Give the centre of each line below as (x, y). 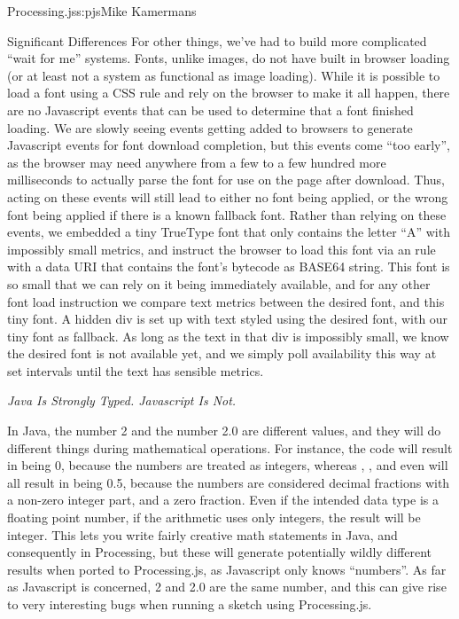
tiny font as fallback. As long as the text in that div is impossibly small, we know (228, 336)
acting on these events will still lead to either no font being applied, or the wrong (228, 196)
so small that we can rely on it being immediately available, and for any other (219, 283)
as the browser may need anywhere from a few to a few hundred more (197, 162)
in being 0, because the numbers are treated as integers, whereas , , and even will (228, 465)
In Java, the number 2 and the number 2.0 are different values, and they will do (224, 431)
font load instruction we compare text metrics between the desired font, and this (226, 301)
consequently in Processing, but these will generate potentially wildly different (219, 552)
